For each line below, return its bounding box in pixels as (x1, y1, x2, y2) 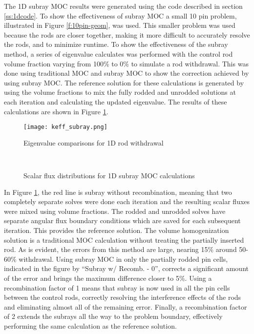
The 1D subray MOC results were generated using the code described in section (4, 1, 243, 11)
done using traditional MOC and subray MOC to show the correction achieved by (4, 68, 249, 78)
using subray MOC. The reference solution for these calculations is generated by (4, 77, 244, 87)
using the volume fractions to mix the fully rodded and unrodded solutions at (4, 87, 236, 97)
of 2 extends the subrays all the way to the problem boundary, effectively (4, 311, 223, 321)
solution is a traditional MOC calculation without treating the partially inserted (4, 234, 244, 245)
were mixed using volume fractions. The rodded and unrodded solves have (4, 206, 226, 216)
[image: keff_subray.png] (23, 124, 107, 131)
